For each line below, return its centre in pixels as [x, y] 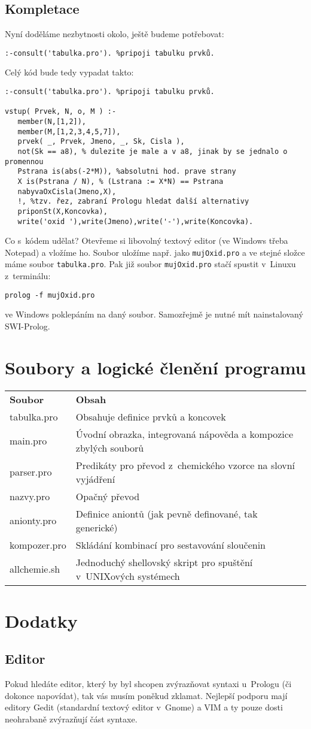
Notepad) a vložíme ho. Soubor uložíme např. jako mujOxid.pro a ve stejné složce [155, 252]
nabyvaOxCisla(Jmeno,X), [67, 191]
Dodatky [41, 620]
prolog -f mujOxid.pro [50, 295]
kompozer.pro [38, 545]
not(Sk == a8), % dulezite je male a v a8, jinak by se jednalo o [153, 151]
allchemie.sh [35, 569]
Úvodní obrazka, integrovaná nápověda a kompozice [184, 434]
